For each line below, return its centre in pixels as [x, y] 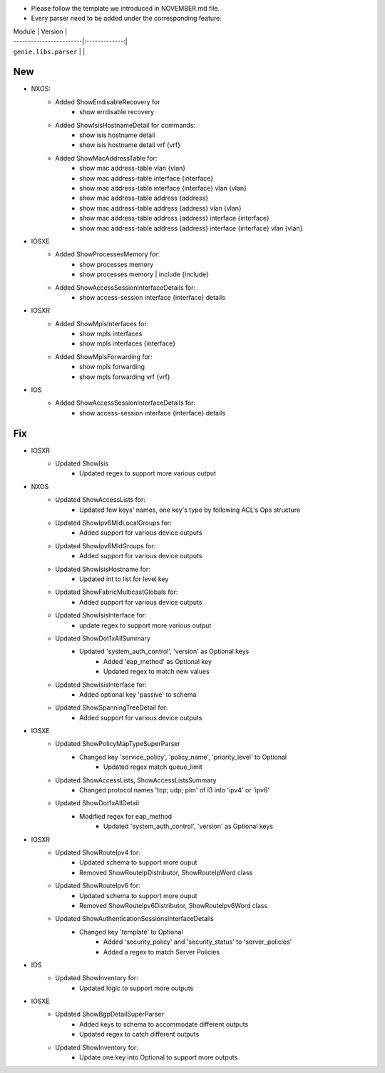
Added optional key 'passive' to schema [138, 694]
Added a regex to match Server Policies [162, 952]
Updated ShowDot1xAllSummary [103, 638]
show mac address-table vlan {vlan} [133, 168]
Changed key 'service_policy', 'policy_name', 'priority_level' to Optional [183, 757]
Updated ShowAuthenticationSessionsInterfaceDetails [134, 919]
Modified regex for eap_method [126, 816]
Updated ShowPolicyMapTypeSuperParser [118, 744]
